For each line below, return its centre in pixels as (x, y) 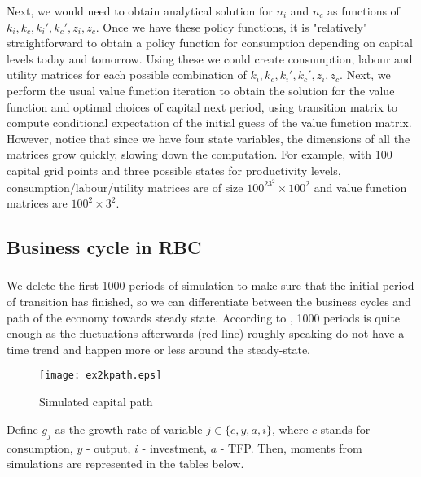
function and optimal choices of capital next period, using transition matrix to (202, 106)
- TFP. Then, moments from (291, 447)
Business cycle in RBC (104, 247)
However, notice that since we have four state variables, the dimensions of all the (208, 138)
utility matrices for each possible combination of (127, 74)
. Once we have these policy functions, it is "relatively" (232, 26)
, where (290, 429)
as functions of (364, 11)
